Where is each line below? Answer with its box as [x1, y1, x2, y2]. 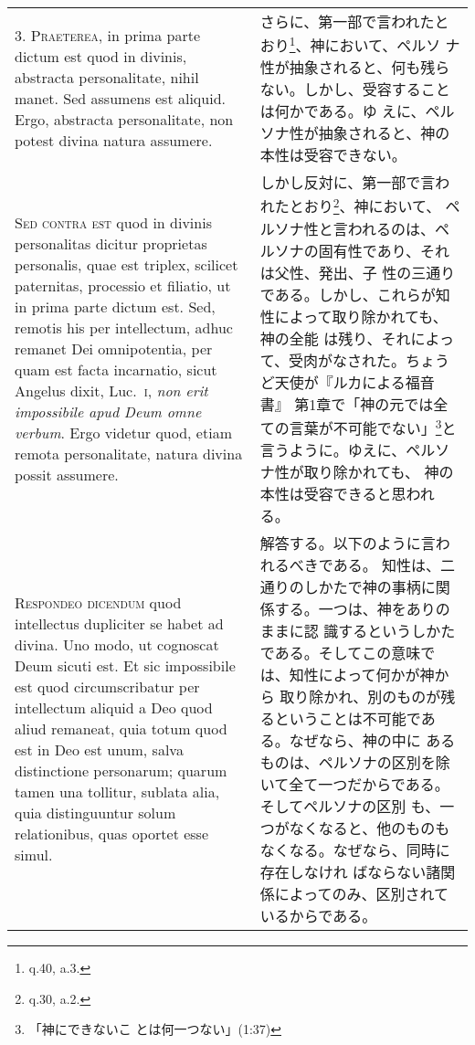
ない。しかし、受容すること [259, 79, 450, 100]
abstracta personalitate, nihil [15, 67, 199, 89]
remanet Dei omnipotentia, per [15, 338, 213, 360]
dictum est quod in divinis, [15, 46, 187, 68]
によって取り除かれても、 [274, 305, 448, 327]
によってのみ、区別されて [274, 882, 449, 904]
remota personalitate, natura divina [15, 443, 243, 465]
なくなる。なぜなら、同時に [259, 839, 450, 860]
